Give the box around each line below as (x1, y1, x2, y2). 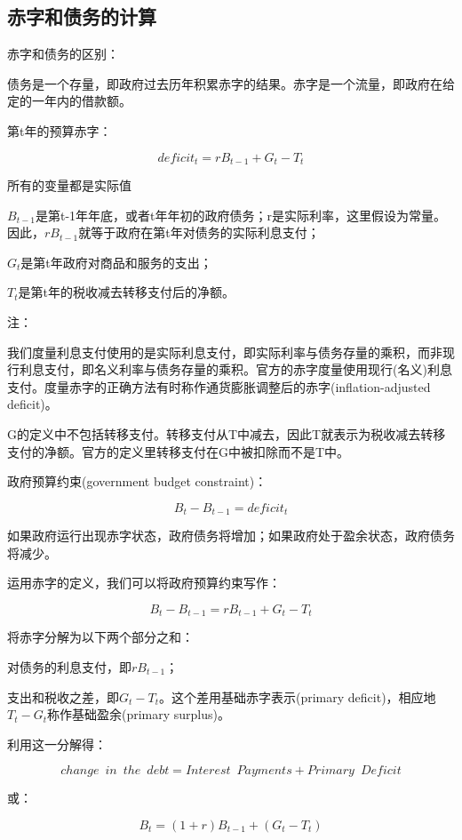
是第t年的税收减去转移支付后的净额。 (18, 283, 235, 301)
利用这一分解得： (7, 734, 107, 753)
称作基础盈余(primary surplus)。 (46, 705, 231, 724)
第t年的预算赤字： (7, 121, 112, 140)
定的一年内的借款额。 (7, 92, 131, 110)
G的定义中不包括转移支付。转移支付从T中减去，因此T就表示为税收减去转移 (7, 424, 446, 443)
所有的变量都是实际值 (7, 176, 131, 195)
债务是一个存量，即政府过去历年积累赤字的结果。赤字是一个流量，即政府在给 (7, 74, 455, 92)
